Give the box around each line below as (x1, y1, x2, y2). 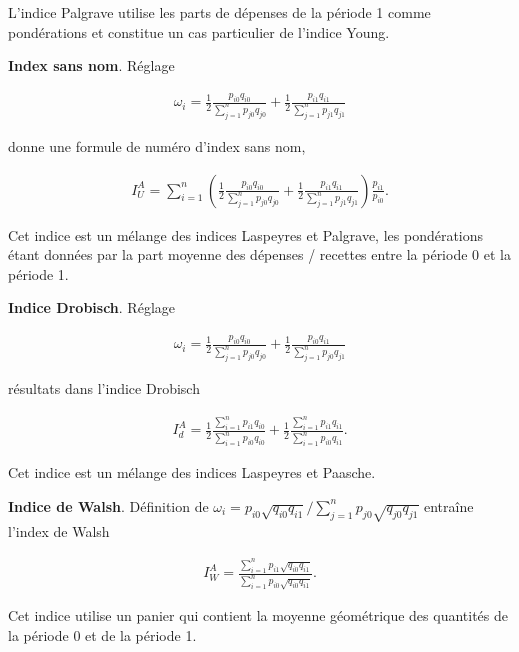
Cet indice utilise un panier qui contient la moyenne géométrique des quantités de (8, 605, 509, 626)
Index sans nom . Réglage (8, 55, 175, 76)
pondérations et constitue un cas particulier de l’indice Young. (8, 21, 390, 42)
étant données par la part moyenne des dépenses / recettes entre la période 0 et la (8, 244, 511, 265)
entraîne (423, 495, 474, 516)
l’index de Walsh (8, 520, 110, 541)
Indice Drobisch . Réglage (8, 297, 175, 318)
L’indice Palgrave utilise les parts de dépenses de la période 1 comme (8, 2, 431, 22)
